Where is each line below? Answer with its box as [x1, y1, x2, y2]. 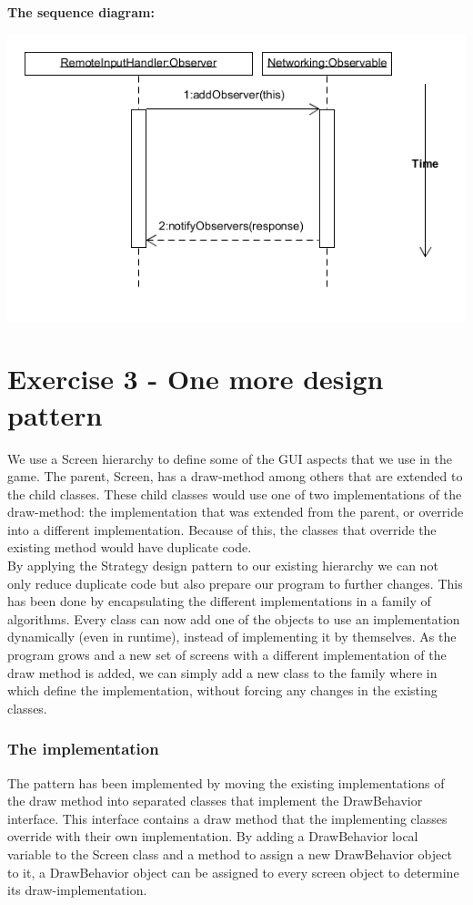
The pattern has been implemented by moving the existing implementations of [7, 773, 445, 792]
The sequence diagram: [7, 3, 155, 21]
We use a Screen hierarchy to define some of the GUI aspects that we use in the [7, 448, 452, 468]
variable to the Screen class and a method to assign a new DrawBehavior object [7, 845, 452, 863]
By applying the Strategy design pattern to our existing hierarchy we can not [7, 556, 438, 575]
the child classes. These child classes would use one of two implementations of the [7, 484, 462, 503]
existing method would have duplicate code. [7, 538, 252, 557]
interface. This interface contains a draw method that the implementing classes [7, 808, 448, 828]
